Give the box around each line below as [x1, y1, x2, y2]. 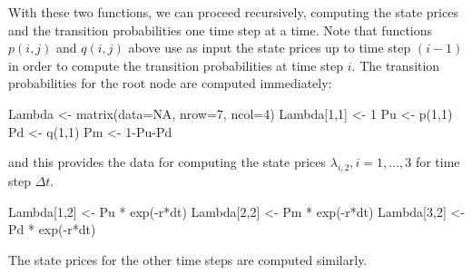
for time [415, 152, 460, 172]
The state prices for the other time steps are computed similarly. [8, 250, 368, 269]
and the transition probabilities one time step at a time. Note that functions [8, 20, 433, 39]
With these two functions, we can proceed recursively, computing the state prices [8, 3, 458, 21]
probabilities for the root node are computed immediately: [8, 74, 332, 93]
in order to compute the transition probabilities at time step [8, 55, 344, 74]
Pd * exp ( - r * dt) [8, 220, 96, 239]
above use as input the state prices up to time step [128, 38, 411, 57]
